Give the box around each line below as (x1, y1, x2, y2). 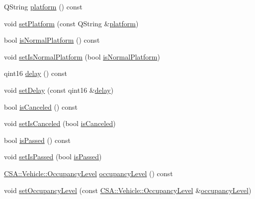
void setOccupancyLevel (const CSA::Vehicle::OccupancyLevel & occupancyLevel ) (4, 185, 252, 195)
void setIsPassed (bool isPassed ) (4, 151, 102, 162)
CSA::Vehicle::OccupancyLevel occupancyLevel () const (4, 168, 173, 178)
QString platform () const (4, 1, 83, 11)
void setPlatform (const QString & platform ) (4, 18, 139, 28)
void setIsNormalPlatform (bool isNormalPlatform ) (4, 51, 160, 62)
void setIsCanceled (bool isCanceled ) (4, 118, 116, 129)
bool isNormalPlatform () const (4, 35, 100, 45)
